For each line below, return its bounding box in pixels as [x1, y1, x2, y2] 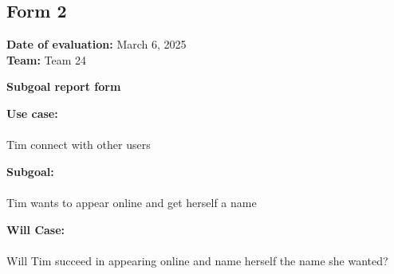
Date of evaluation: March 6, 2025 [6, 36, 187, 53]
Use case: [6, 104, 58, 121]
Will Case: [6, 221, 65, 237]
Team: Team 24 [6, 51, 87, 68]
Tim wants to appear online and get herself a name [6, 194, 257, 210]
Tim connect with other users [6, 136, 151, 153]
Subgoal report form [6, 78, 121, 95]
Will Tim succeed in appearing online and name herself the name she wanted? [6, 252, 388, 268]
